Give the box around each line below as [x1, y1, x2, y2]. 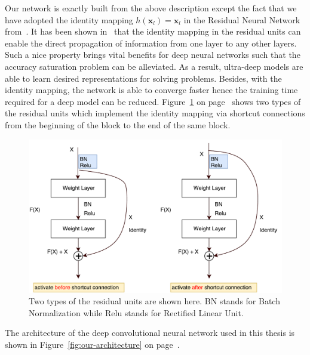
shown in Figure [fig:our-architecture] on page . [5, 338, 180, 351]
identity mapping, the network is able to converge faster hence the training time [5, 84, 298, 96]
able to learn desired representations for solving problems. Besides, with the [5, 72, 282, 84]
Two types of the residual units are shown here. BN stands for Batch [29, 295, 280, 307]
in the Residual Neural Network [183, 13, 300, 26]
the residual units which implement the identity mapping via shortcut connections [5, 107, 305, 119]
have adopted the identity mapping [5, 13, 133, 26]
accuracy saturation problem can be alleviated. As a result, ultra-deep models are [5, 60, 303, 72]
